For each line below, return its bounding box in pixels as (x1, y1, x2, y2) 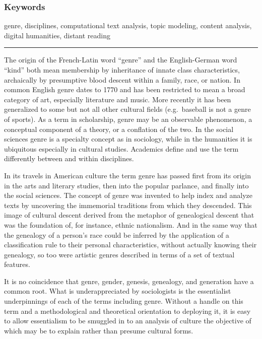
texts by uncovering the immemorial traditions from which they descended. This (4, 199, 252, 210)
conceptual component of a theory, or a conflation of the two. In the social (4, 123, 234, 134)
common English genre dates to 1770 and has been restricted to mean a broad (4, 84, 245, 95)
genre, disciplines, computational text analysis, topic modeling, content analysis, (4, 20, 252, 31)
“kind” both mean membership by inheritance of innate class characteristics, (4, 64, 240, 75)
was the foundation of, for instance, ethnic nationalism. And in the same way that (4, 219, 257, 230)
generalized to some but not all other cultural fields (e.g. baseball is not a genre (4, 104, 251, 114)
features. (4, 259, 30, 269)
